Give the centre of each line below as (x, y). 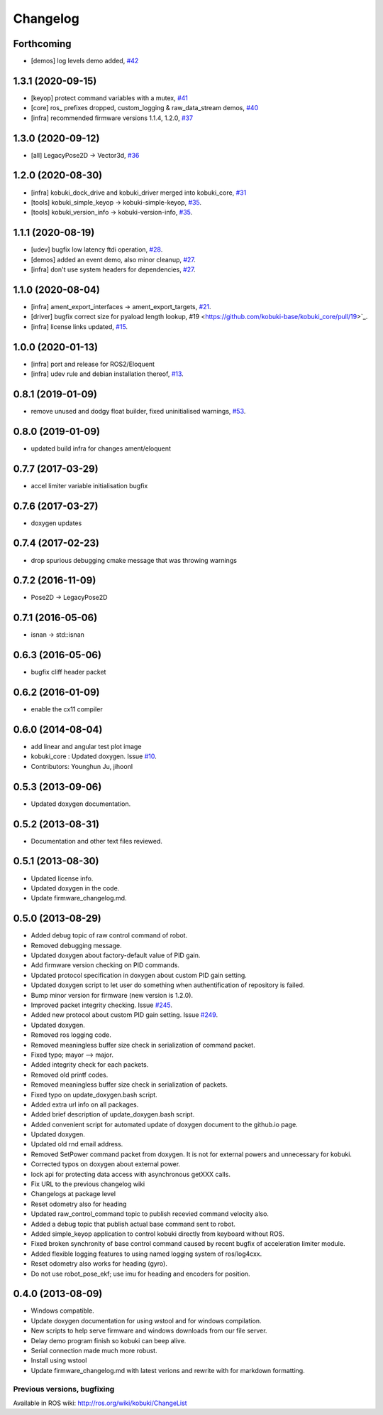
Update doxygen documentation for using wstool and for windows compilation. (146, 1320)
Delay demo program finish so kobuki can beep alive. (109, 1340)
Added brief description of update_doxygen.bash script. (113, 1114)
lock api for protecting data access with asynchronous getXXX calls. (131, 1174)
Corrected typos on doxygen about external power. (106, 1164)
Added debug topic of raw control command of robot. (109, 935)
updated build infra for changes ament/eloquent (101, 448)
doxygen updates (56, 523)
